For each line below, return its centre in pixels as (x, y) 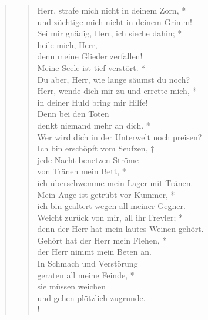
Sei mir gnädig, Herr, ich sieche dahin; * (110, 33)
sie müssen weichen (72, 286)
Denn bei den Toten (73, 114)
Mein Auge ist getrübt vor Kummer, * (106, 194)
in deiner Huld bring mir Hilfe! (93, 102)
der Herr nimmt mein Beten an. (94, 252)
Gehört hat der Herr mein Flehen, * (102, 240)
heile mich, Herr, (67, 44)
